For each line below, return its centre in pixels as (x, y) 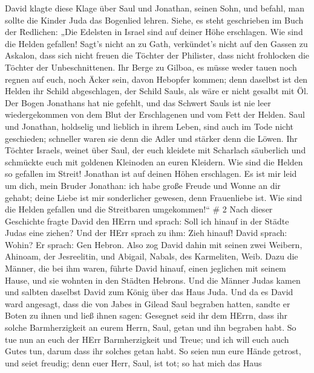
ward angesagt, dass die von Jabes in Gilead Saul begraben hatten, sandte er (148, 303)
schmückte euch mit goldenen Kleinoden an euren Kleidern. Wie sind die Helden (154, 161)
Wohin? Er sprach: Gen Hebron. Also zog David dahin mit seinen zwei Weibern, (154, 244)
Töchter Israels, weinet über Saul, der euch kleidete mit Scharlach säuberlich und (155, 150)
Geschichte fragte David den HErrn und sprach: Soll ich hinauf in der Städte (147, 221)
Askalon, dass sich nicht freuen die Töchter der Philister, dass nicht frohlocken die (157, 55)
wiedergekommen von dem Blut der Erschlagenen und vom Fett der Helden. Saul (155, 114)
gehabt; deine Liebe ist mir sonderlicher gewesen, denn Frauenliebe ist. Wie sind (154, 197)
